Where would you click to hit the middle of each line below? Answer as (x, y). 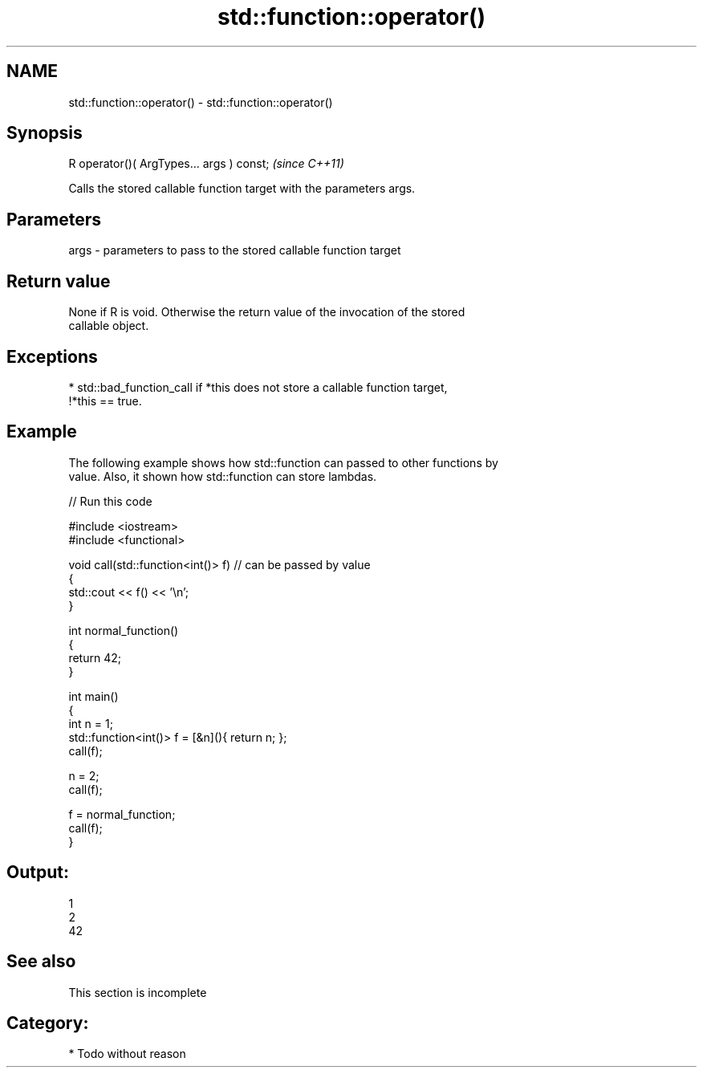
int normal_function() (124, 630)
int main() (93, 696)
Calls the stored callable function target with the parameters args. (242, 189)
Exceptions (52, 356)
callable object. (109, 326)
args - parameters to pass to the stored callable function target (235, 250)
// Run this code (110, 501)
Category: (48, 1023)
